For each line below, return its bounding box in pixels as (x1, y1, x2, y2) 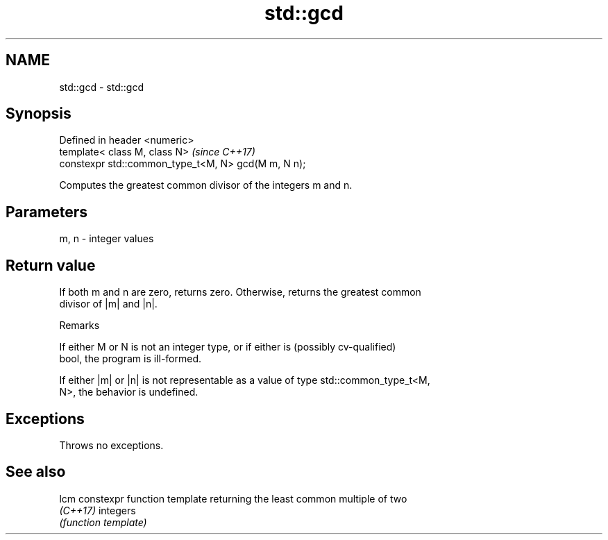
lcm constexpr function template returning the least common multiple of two (59, 492, 407, 505)
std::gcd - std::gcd (59, 81, 144, 93)
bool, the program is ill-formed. (59, 353, 202, 365)
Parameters (6, 203, 87, 221)
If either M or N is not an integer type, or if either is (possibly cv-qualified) (59, 341, 396, 353)
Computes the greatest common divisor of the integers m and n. (59, 179, 353, 192)
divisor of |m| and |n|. (59, 298, 158, 310)
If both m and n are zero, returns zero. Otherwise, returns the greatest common (59, 286, 421, 298)
